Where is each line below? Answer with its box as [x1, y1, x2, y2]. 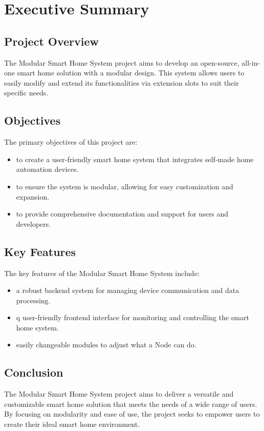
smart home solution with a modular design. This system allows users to [17, 67, 245, 78]
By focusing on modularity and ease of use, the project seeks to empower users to [4, 408, 260, 419]
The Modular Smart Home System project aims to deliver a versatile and [4, 388, 234, 399]
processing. [16, 295, 51, 305]
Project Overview [4, 33, 99, 49]
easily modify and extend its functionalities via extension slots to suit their [4, 77, 239, 88]
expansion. [16, 191, 50, 202]
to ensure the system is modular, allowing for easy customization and [16, 181, 233, 191]
